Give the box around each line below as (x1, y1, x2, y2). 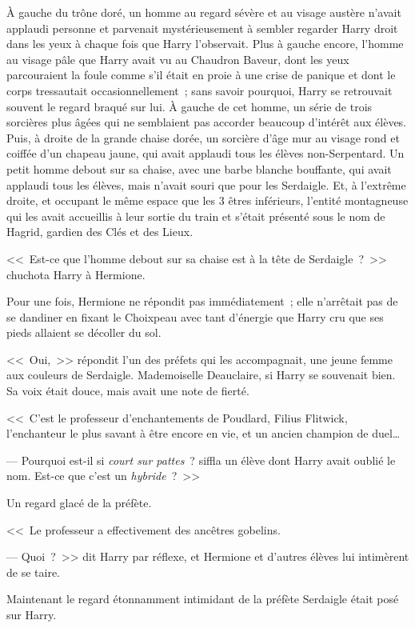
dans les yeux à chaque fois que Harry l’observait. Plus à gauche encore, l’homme (6, 35, 404, 52)
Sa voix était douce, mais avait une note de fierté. (6, 382, 249, 399)
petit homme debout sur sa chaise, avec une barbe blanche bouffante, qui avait (6, 160, 392, 177)
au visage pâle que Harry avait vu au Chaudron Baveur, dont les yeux (6, 50, 349, 67)
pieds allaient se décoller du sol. (6, 324, 162, 341)
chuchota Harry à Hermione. (6, 266, 146, 282)
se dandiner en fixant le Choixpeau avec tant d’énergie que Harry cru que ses (6, 308, 384, 325)
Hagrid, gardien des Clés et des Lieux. (6, 223, 194, 240)
